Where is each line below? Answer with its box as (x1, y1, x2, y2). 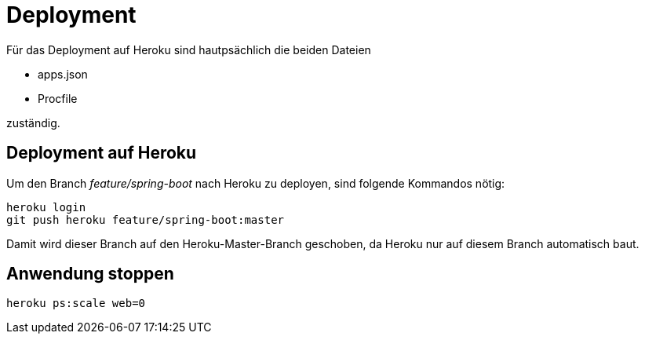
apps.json (38, 67, 88, 81)
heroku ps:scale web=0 (6, 297, 146, 310)
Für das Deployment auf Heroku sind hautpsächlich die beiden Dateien (6, 42, 371, 57)
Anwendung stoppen (6, 264, 174, 284)
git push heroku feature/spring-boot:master (6, 213, 285, 226)
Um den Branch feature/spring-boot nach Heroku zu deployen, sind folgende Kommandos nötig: (6, 176, 505, 190)
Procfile (38, 91, 78, 105)
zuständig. (6, 115, 60, 130)
